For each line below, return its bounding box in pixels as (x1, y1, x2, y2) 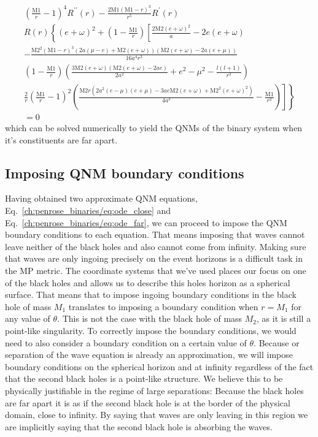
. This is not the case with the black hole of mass (57, 312, 242, 325)
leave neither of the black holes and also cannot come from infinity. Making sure (5, 240, 306, 253)
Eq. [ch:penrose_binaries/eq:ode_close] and (5, 204, 171, 217)
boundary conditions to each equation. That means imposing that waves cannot (5, 228, 305, 241)
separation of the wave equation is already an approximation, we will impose (5, 348, 293, 361)
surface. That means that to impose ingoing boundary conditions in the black (5, 288, 297, 301)
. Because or (254, 336, 300, 349)
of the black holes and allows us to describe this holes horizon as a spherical (5, 276, 290, 289)
